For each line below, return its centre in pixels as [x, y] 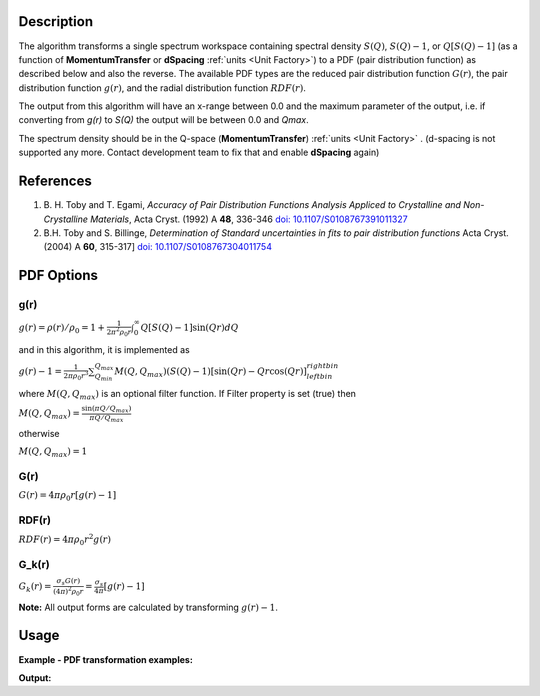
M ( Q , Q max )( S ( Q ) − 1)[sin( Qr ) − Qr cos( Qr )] [210, 373]
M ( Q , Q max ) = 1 [53, 452]
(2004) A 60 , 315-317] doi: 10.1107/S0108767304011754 [157, 247]
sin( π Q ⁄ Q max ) [106, 409]
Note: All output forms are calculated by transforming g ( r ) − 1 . [148, 607]
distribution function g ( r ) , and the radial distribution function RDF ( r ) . [162, 87]
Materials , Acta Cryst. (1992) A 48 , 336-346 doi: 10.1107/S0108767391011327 [249, 219]
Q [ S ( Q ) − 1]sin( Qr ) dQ [189, 328]
